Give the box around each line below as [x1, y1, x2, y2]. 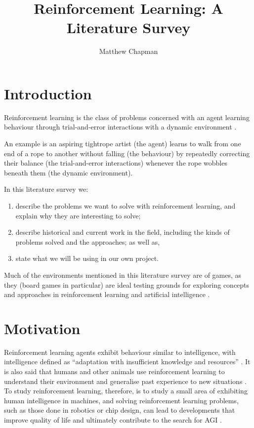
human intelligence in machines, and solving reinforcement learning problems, [4, 395, 239, 405]
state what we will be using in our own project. [15, 253, 159, 263]
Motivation [4, 318, 81, 338]
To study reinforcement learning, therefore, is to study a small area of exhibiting [4, 385, 248, 396]
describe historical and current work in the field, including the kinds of [15, 227, 230, 237]
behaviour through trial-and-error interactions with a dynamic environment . [4, 122, 237, 132]
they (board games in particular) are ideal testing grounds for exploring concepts [4, 279, 250, 290]
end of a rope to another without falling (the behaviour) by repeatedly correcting [4, 148, 250, 158]
